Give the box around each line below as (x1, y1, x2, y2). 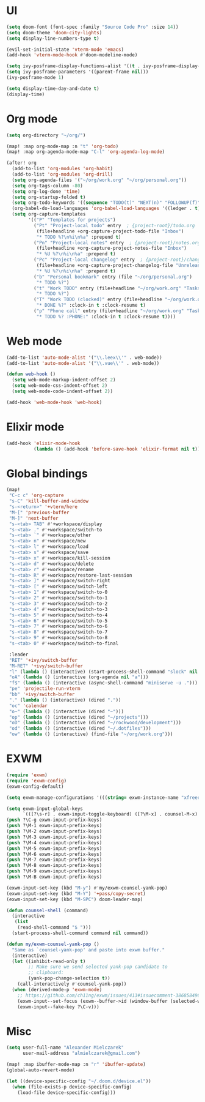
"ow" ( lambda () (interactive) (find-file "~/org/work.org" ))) (9, 731, 173, 738)
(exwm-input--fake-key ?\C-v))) (17, 1003, 99, 1010)
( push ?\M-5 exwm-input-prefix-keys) (6, 845, 103, 852)
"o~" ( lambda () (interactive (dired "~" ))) (9, 708, 124, 714)
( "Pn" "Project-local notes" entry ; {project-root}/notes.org (33, 239, 201, 246)
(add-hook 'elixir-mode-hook (6, 440, 81, 446)
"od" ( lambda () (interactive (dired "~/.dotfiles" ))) (9, 725, 151, 732)
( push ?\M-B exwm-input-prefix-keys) (6, 874, 103, 880)
